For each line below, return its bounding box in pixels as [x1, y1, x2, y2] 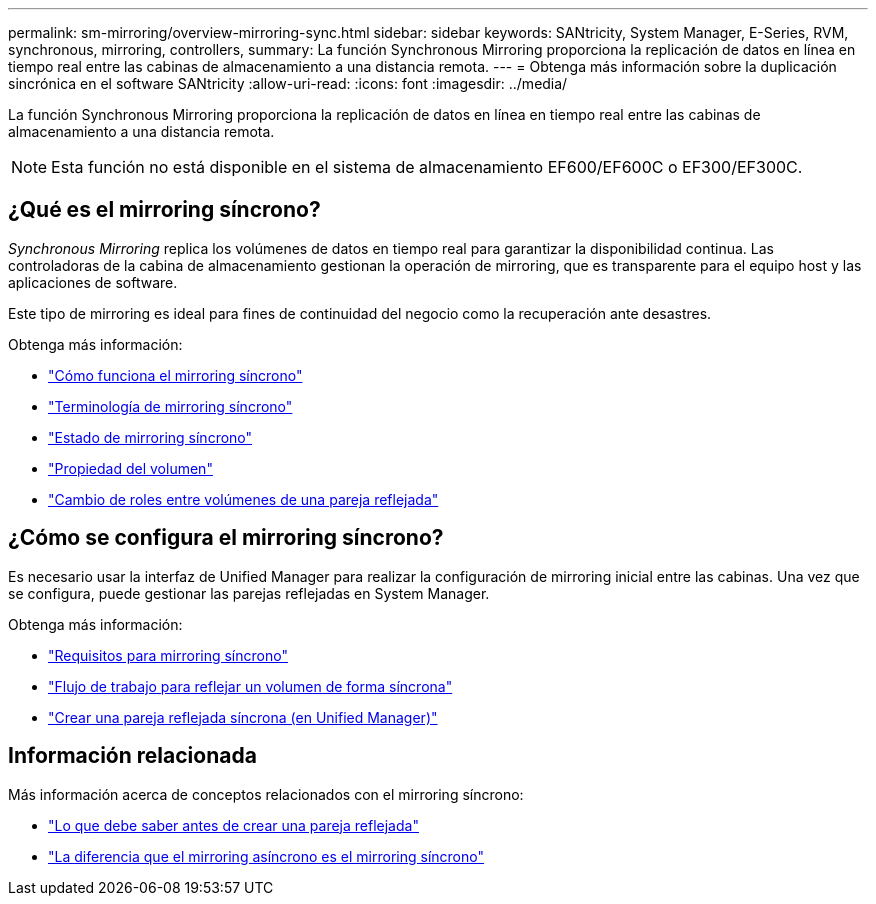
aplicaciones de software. [8, 273, 178, 291]
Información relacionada [8, 743, 257, 769]
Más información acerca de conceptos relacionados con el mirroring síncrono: [8, 785, 524, 803]
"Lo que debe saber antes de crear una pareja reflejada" [48, 816, 419, 834]
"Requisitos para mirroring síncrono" [48, 646, 288, 664]
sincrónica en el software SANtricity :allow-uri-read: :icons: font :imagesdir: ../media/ [8, 75, 568, 92]
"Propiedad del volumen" [48, 459, 213, 477]
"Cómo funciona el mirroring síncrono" [48, 366, 303, 384]
